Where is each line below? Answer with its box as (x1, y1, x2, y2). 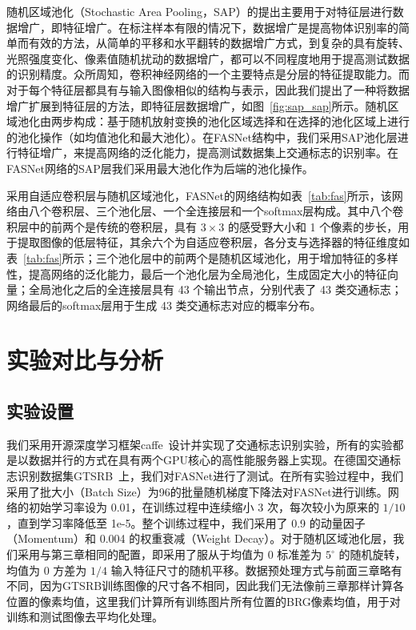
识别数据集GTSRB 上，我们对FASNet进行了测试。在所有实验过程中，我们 (17, 467, 404, 484)
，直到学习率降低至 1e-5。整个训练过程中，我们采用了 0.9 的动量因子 (6, 514, 366, 531)
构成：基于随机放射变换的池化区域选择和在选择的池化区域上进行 (73, 113, 410, 130)
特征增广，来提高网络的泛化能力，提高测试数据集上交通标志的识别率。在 (17, 144, 398, 161)
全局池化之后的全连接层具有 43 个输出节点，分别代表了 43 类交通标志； (28, 281, 402, 298)
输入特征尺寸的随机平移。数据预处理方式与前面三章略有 (110, 561, 402, 578)
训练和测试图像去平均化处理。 (6, 608, 163, 625)
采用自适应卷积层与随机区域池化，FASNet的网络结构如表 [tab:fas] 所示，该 (6, 187, 392, 203)
